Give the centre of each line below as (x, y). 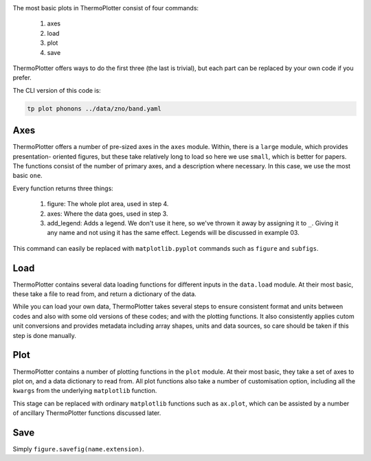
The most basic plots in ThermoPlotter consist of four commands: (106, 8)
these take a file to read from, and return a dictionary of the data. (105, 294)
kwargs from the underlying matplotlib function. (85, 391)
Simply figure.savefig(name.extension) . (78, 449)
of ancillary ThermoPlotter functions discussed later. (87, 413)
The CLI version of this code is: (57, 90)
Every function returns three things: (63, 188)
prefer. (22, 78)
